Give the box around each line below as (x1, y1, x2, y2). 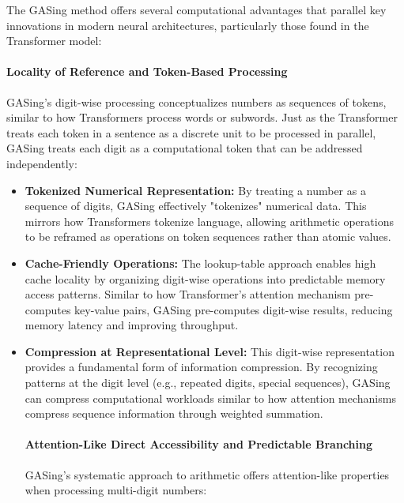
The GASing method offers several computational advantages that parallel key (6, 2, 387, 17)
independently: (6, 155, 77, 171)
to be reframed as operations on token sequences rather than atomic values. (25, 228, 391, 245)
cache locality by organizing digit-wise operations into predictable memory (25, 270, 386, 287)
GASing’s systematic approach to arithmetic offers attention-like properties (25, 466, 390, 482)
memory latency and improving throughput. (25, 317, 239, 333)
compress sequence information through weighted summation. (25, 405, 323, 422)
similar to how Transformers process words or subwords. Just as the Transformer (6, 109, 398, 126)
